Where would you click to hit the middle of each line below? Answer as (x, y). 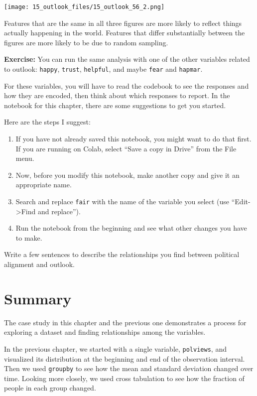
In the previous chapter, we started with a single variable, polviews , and (115, 348)
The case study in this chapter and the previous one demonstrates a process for (125, 322)
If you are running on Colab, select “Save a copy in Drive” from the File (126, 148)
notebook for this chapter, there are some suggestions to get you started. (115, 105)
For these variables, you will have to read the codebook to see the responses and (127, 85)
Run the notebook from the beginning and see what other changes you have (131, 228)
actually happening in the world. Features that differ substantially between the (125, 33)
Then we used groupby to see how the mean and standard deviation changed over (129, 368)
